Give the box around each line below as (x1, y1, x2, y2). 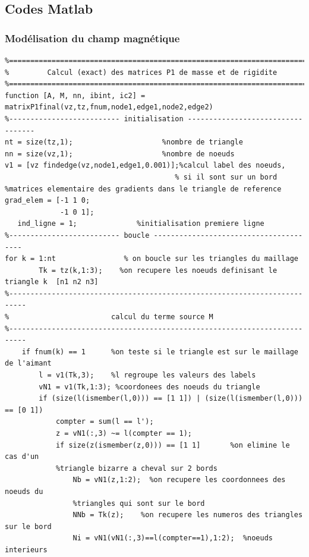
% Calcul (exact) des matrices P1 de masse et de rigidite (5, 68, 278, 77)
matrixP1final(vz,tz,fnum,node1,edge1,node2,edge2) (5, 103, 213, 112)
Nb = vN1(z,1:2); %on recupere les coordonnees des (72, 476, 286, 484)
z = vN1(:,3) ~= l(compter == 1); (55, 429, 192, 438)
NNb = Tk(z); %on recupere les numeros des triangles (72, 511, 303, 520)
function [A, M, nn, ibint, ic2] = (5, 91, 146, 100)
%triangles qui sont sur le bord (72, 499, 205, 508)
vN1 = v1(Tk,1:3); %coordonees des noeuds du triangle (39, 382, 260, 391)
